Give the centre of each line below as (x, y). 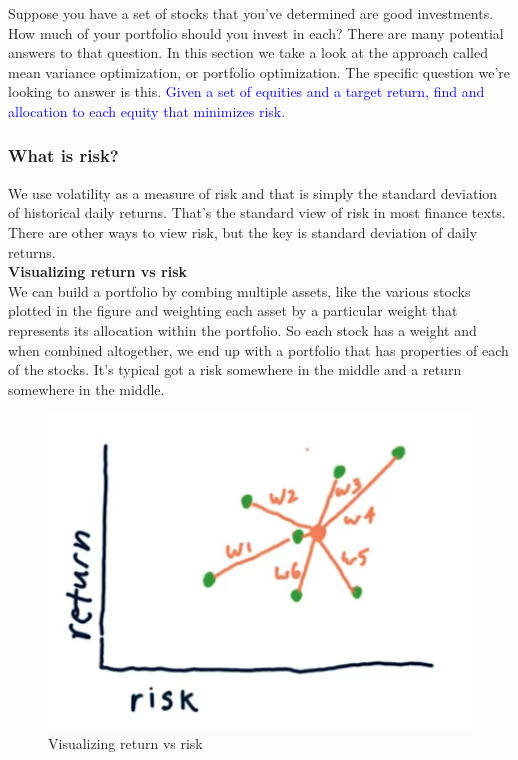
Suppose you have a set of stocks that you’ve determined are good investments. (251, 13)
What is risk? (63, 155)
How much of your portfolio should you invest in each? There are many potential (256, 32)
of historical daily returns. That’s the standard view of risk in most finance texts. (257, 212)
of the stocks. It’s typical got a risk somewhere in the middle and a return (235, 369)
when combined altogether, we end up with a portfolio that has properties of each (258, 349)
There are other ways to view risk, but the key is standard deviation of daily (243, 231)
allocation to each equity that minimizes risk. (147, 110)
